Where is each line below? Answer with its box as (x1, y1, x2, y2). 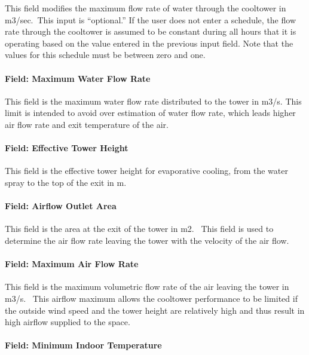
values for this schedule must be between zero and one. (5, 48, 206, 61)
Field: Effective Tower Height (5, 142, 129, 154)
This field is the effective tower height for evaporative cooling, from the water (5, 164, 288, 177)
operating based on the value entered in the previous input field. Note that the (5, 36, 293, 49)
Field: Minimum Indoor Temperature (5, 339, 162, 351)
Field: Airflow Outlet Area (5, 200, 117, 212)
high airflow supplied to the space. (5, 316, 130, 328)
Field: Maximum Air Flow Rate (5, 258, 139, 270)
